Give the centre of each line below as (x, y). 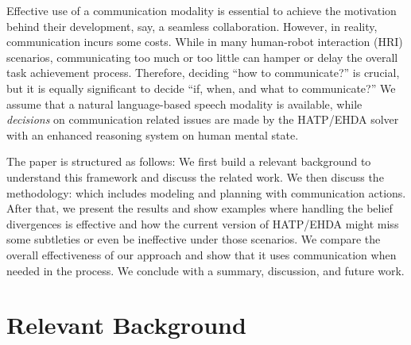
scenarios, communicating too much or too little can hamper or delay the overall (202, 57)
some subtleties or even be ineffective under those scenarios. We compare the (194, 239)
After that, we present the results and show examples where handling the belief (200, 208)
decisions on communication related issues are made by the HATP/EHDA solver (203, 119)
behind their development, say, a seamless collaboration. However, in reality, (192, 26)
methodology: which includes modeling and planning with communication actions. (206, 192)
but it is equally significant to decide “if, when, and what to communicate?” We (201, 88)
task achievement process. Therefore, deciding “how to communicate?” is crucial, (203, 73)
